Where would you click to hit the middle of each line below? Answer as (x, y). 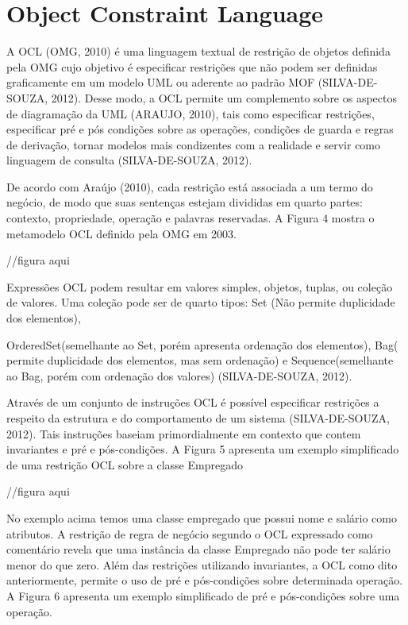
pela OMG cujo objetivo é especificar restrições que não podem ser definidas (192, 66)
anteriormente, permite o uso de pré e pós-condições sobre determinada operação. (205, 580)
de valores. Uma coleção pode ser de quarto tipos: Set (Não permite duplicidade (201, 302)
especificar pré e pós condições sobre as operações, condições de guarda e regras (200, 129)
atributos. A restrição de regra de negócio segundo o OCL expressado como (190, 533)
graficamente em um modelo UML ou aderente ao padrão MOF (161, 82)
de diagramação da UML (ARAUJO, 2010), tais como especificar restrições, (191, 113)
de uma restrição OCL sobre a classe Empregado (125, 464)
